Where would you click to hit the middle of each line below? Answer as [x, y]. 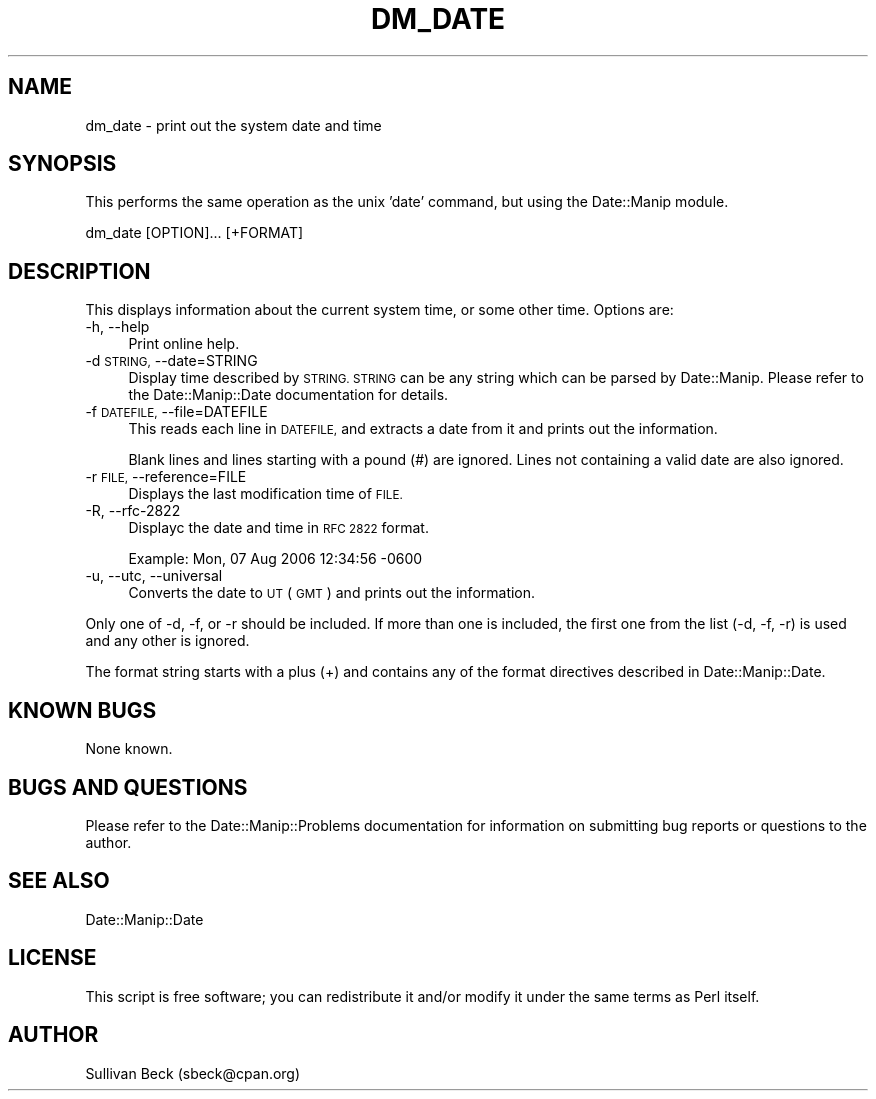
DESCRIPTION [79, 271]
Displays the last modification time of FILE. [265, 494]
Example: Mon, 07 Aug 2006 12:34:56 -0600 [275, 559]
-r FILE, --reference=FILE [166, 477]
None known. [129, 749]
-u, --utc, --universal [154, 576]
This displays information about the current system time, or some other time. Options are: [379, 310]
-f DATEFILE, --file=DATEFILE [176, 412]
